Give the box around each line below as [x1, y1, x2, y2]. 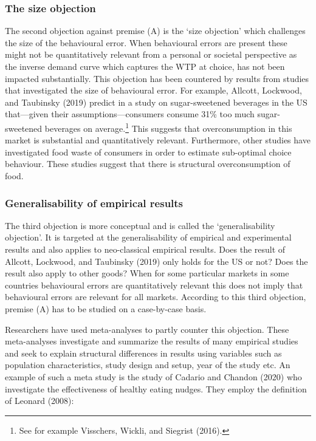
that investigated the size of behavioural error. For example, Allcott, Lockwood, [5, 84, 302, 97]
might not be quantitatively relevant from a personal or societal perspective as [5, 48, 297, 61]
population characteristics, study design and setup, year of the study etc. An [5, 358, 290, 371]
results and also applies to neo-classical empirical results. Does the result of [5, 243, 286, 255]
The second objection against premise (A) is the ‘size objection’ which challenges [5, 24, 306, 37]
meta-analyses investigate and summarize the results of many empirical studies [5, 335, 298, 347]
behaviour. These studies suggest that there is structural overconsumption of [5, 157, 290, 170]
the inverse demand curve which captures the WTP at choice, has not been [5, 60, 285, 72]
